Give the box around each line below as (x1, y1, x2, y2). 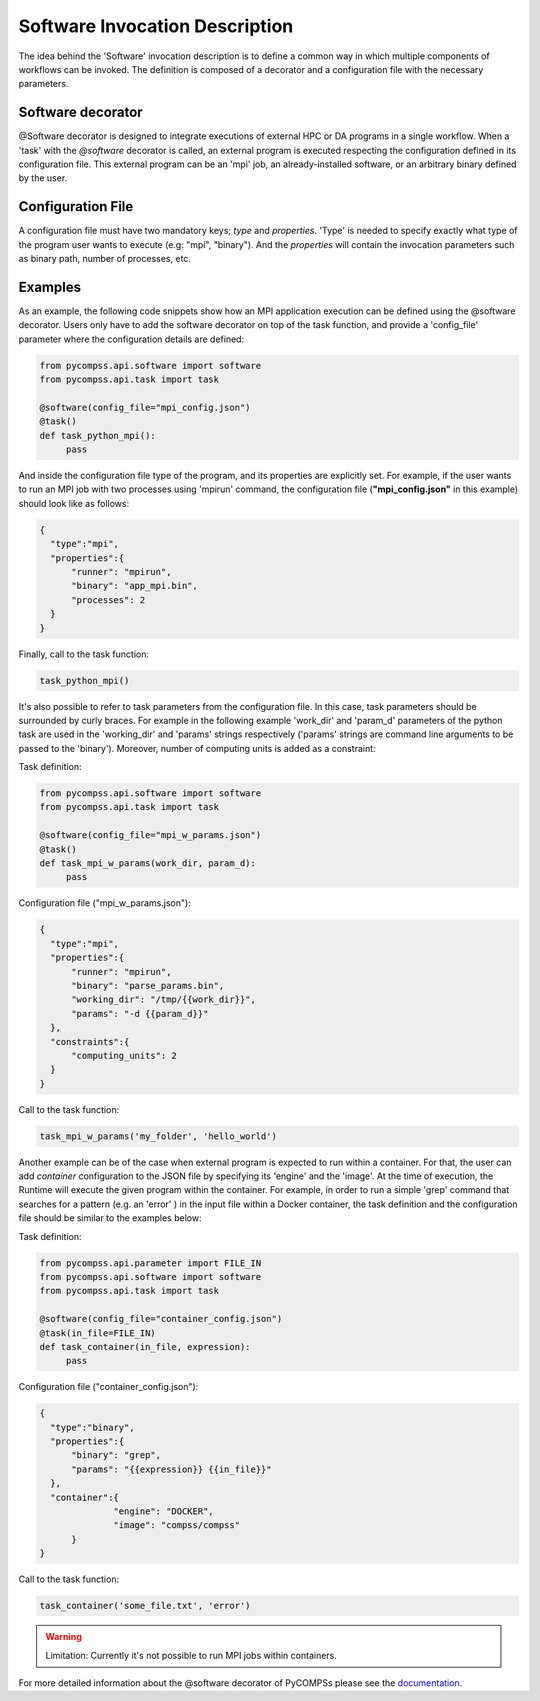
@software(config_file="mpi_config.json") (39, 401, 251, 413)
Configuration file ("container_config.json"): (18, 1381, 199, 1393)
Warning (45, 1631, 82, 1643)
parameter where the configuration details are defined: (18, 333, 245, 345)
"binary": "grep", (71, 1450, 162, 1461)
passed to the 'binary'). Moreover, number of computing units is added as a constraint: (18, 742, 376, 754)
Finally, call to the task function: (18, 648, 150, 660)
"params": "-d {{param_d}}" (71, 1008, 209, 1019)
